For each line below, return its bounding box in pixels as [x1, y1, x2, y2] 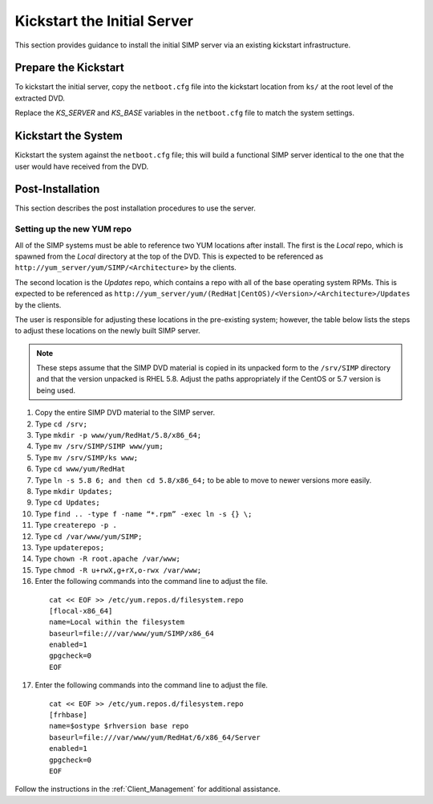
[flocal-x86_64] [49, 606, 113, 615]
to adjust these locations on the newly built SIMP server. [14, 326, 200, 336]
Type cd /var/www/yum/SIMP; [34, 531, 143, 541]
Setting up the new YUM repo [14, 223, 132, 235]
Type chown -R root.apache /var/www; [34, 554, 180, 564]
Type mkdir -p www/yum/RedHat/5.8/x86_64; [34, 431, 202, 440]
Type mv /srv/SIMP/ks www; [34, 452, 139, 462]
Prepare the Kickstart [14, 61, 124, 75]
